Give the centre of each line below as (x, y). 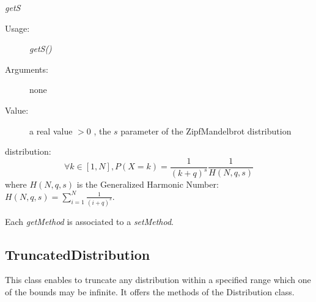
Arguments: (27, 69)
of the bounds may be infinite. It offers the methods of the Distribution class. (150, 292)
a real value (51, 131)
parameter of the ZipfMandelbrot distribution (206, 131)
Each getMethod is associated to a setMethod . (90, 221)
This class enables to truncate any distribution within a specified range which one (158, 280)
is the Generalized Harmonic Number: (148, 184)
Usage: (17, 28)
